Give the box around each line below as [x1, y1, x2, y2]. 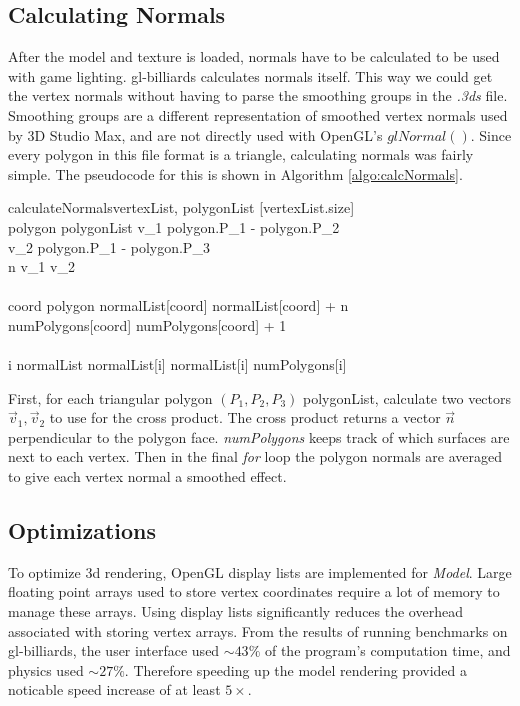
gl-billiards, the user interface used [8, 640, 220, 661]
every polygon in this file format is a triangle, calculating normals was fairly [8, 144, 474, 165]
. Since [470, 124, 512, 145]
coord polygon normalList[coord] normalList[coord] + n [8, 295, 349, 316]
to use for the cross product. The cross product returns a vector [49, 407, 441, 428]
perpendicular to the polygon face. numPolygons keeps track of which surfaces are [8, 426, 510, 447]
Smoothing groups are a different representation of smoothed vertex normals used [8, 104, 508, 125]
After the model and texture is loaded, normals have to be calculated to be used [8, 46, 500, 67]
